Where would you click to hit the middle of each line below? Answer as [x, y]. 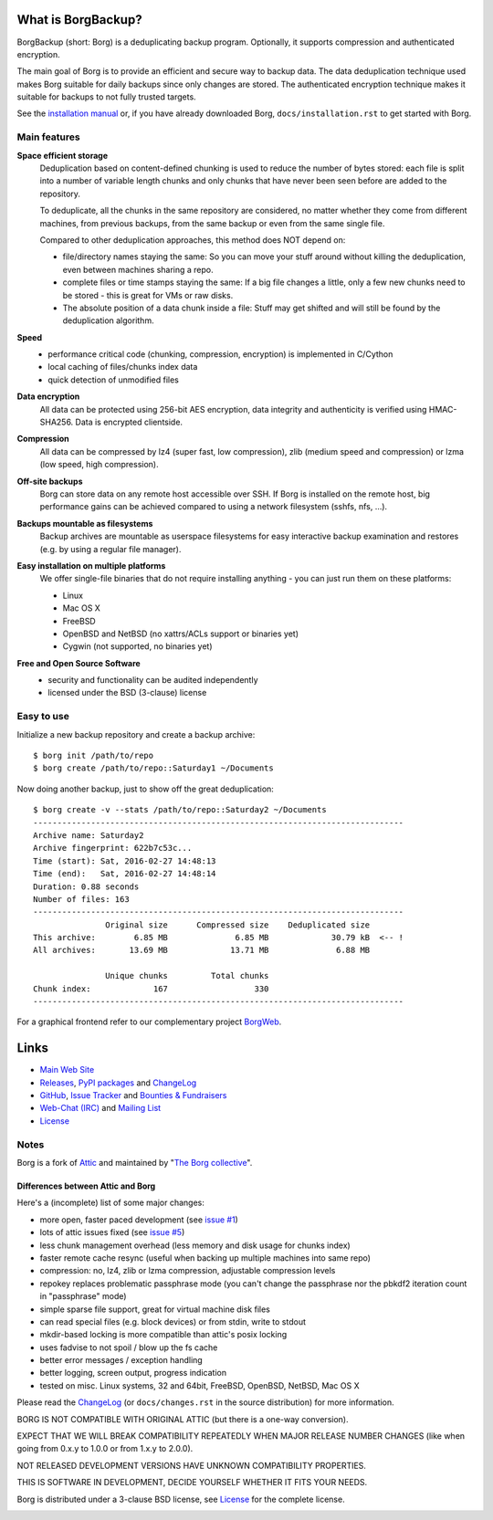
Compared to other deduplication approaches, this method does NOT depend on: [193, 240]
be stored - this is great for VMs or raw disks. [148, 295]
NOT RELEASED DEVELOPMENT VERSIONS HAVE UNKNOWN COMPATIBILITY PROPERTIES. [192, 1465]
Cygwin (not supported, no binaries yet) [138, 646]
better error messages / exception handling [121, 1360]
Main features [49, 137]
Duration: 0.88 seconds [86, 886]
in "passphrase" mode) [83, 1296]
